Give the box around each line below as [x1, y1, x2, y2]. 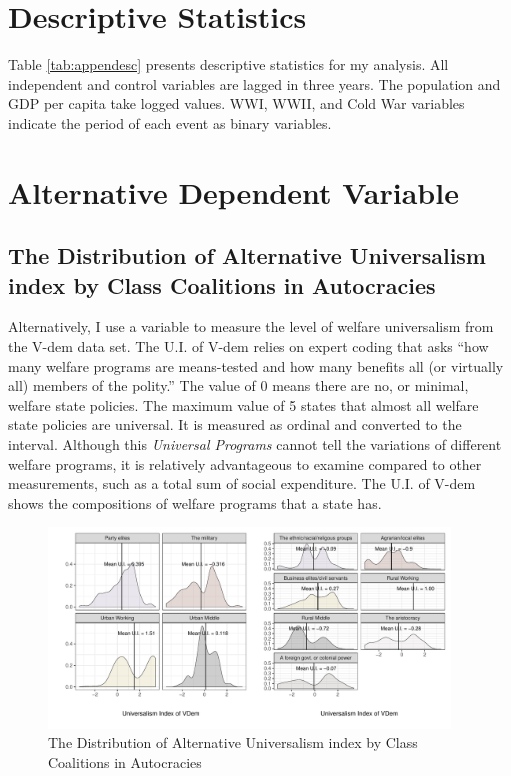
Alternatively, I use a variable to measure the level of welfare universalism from [8, 316, 494, 337]
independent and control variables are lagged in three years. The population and [8, 73, 501, 94]
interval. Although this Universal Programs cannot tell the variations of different [8, 434, 502, 455]
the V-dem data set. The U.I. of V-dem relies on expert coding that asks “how [8, 336, 489, 357]
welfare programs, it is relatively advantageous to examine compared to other [8, 453, 482, 474]
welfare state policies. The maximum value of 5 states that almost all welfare [8, 394, 479, 415]
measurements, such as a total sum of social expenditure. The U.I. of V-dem [8, 473, 476, 494]
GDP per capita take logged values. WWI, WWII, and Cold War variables [8, 93, 465, 114]
